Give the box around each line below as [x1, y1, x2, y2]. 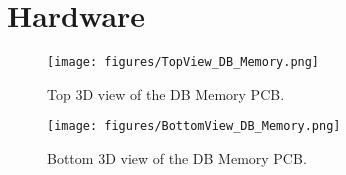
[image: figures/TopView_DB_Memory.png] [47, 55, 320, 70]
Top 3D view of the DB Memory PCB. [47, 83, 285, 104]
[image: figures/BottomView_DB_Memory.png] [47, 119, 341, 134]
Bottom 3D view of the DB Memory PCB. [47, 148, 307, 169]
